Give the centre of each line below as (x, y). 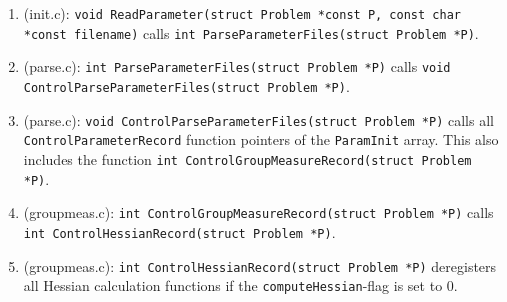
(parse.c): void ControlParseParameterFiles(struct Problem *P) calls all (258, 119)
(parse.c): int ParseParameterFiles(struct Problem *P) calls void (237, 66)
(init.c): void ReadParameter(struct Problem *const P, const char (242, 13)
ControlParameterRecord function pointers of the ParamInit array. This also (261, 139)
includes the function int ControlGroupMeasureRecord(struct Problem (247, 158)
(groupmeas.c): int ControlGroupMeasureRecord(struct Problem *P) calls (258, 212)
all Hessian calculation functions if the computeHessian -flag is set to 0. (240, 285)
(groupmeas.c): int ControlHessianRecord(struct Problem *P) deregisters (260, 265)
